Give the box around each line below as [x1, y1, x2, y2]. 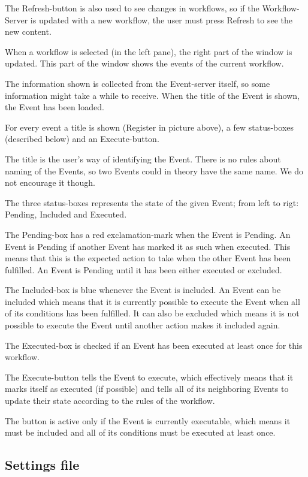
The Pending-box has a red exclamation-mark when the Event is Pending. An [5, 228, 291, 240]
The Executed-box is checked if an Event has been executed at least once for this [5, 339, 303, 351]
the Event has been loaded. [5, 101, 104, 113]
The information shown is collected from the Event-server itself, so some [5, 77, 270, 89]
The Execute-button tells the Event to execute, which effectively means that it [5, 370, 294, 383]
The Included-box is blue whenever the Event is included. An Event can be [5, 283, 281, 296]
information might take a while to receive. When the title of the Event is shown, [5, 89, 300, 101]
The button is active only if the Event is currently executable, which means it [5, 414, 291, 427]
